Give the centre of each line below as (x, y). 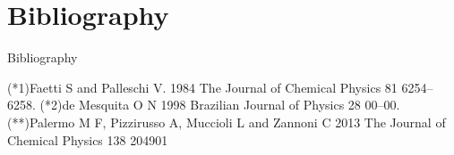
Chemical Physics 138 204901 (88, 139)
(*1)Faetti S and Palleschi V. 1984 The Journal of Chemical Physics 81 (202, 87)
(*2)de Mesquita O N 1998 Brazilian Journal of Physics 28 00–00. (220, 105)
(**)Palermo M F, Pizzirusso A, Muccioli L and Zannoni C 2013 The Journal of (227, 122)
